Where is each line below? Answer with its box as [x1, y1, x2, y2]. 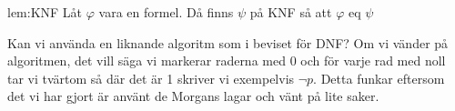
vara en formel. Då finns [98, 3, 234, 21]
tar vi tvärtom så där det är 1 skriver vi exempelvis [7, 68, 295, 87]
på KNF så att [249, 3, 332, 21]
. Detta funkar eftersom [313, 68, 445, 87]
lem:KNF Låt [7, 3, 83, 21]
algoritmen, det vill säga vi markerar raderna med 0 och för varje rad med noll [7, 51, 446, 70]
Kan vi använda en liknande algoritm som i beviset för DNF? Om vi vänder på [7, 33, 449, 52]
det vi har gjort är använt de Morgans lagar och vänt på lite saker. [7, 86, 379, 106]
